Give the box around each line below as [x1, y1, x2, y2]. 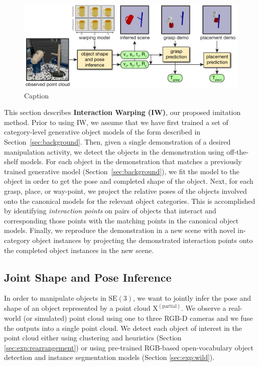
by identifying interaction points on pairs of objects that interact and [4, 205, 216, 216]
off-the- [226, 146, 249, 157]
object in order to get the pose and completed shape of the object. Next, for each [4, 176, 253, 186]
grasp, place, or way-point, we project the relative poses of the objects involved [4, 186, 247, 196]
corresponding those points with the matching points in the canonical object [4, 215, 239, 225]
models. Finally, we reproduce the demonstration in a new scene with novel [4, 225, 235, 235]
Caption [24, 90, 49, 100]
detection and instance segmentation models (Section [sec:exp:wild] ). [4, 352, 215, 362]
